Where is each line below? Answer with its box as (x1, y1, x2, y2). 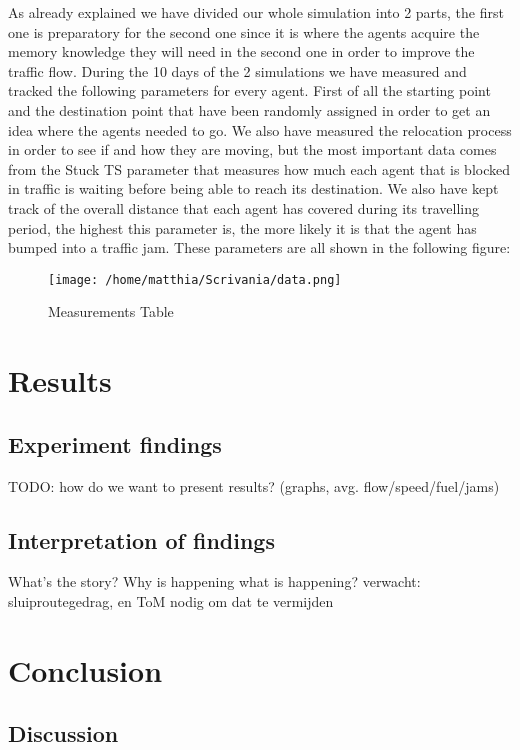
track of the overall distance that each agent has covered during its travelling (8, 197, 479, 218)
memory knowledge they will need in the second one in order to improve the (8, 41, 475, 62)
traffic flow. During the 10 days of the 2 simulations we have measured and (8, 60, 467, 81)
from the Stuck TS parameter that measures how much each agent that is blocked (8, 158, 510, 179)
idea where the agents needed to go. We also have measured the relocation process (8, 119, 512, 140)
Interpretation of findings (8, 524, 275, 555)
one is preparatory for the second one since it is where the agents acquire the (8, 21, 480, 42)
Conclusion (8, 649, 163, 690)
